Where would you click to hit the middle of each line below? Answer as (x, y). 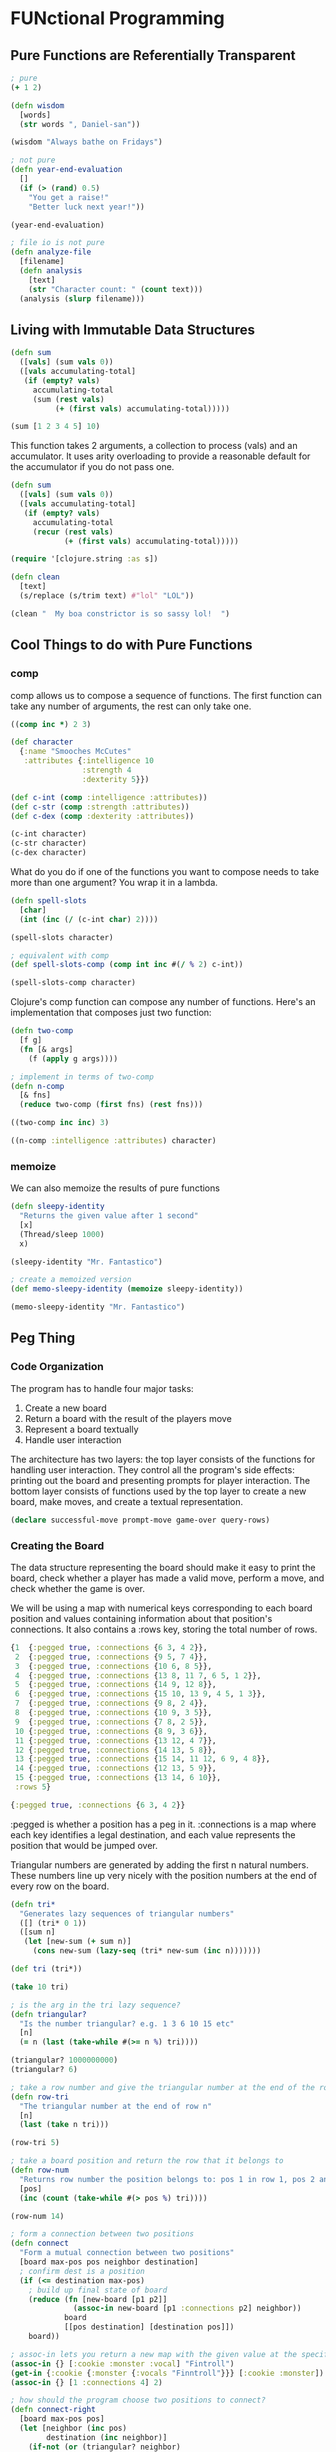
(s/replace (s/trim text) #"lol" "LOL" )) (107, 596)
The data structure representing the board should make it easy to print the (163, 1567)
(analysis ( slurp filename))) (82, 298)
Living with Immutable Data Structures (133, 329)
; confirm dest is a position (82, 2271)
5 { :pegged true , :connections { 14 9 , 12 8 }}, (115, 1685)
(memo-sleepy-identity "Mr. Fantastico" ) (98, 1307)
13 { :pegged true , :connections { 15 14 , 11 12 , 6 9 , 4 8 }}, (142, 1759)
